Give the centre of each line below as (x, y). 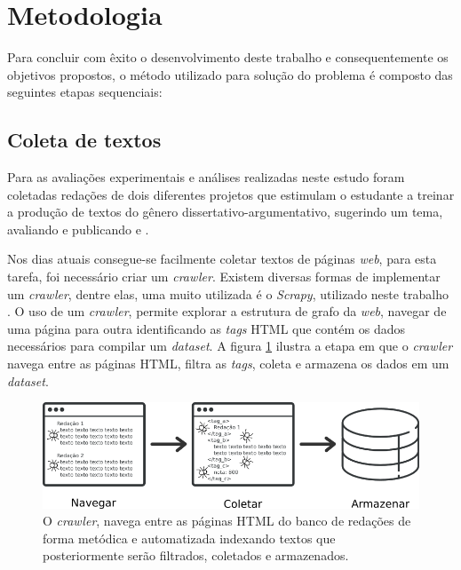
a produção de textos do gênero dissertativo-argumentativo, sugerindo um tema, (225, 212)
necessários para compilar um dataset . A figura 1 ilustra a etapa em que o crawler (230, 346)
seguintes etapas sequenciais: (85, 92)
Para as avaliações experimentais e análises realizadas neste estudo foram (206, 177)
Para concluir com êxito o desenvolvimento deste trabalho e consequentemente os (228, 57)
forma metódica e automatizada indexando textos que (189, 538)
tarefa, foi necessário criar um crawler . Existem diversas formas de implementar (224, 277)
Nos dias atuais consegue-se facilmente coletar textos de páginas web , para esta (222, 259)
